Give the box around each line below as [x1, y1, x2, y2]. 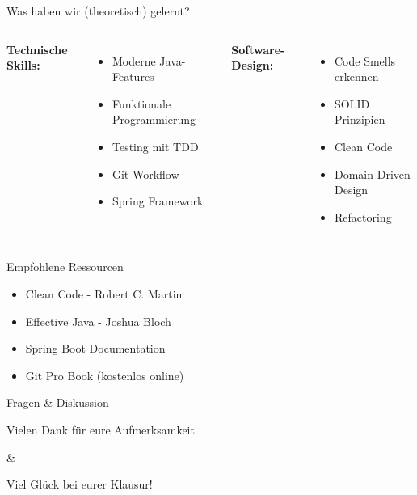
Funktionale [112, 95, 171, 112]
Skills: [6, 57, 40, 74]
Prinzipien [335, 111, 385, 128]
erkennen [335, 68, 379, 85]
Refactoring [335, 208, 392, 225]
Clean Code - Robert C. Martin [25, 285, 183, 302]
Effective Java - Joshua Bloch [25, 312, 171, 329]
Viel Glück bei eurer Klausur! [6, 476, 153, 493]
